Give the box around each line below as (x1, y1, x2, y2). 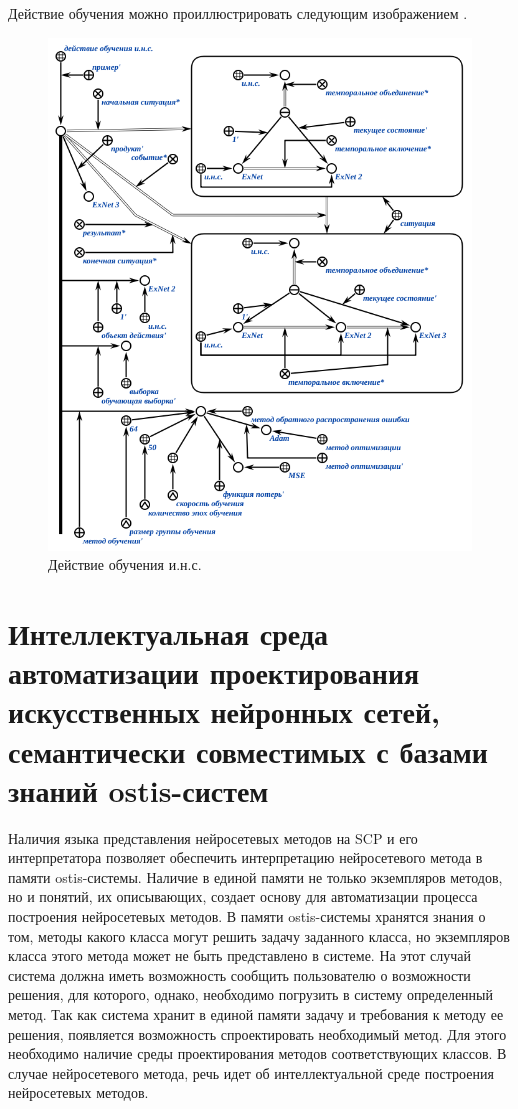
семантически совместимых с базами (8, 730, 488, 771)
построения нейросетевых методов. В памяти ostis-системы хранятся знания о (8, 906, 486, 927)
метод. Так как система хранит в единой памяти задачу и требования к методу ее (8, 1004, 504, 1025)
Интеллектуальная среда (8, 613, 329, 653)
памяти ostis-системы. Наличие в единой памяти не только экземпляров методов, (8, 866, 503, 887)
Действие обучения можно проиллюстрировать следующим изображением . (8, 3, 468, 23)
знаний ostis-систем (8, 769, 269, 810)
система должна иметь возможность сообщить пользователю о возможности (8, 964, 471, 985)
